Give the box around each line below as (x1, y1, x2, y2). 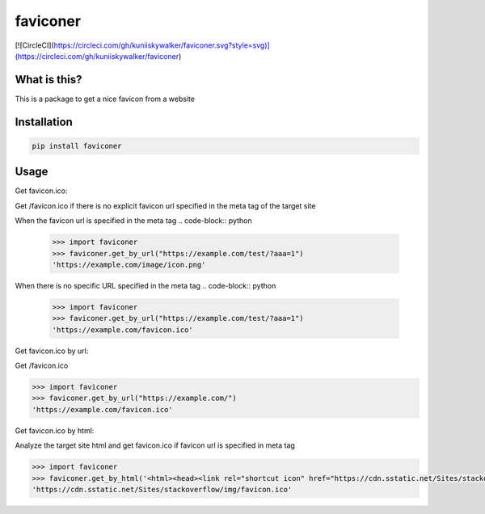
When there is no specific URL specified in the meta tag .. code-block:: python (15, 280, 276, 290)
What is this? (15, 73, 82, 86)
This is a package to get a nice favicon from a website (15, 94, 196, 103)
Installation (15, 115, 73, 128)
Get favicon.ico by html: (15, 425, 95, 436)
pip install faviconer (32, 141, 122, 150)
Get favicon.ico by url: (15, 346, 89, 356)
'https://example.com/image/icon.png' (52, 259, 206, 269)
